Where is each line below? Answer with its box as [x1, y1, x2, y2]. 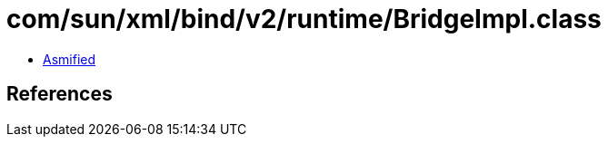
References [6, 82, 113, 106]
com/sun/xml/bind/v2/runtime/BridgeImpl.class [6, 4, 602, 34]
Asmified [43, 51, 96, 67]
